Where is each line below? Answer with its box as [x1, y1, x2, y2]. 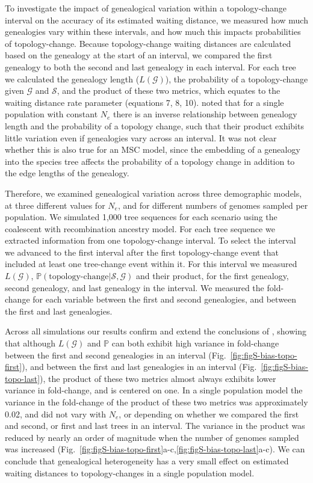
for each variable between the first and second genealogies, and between [33, 293, 297, 306]
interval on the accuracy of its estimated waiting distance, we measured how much [5, 13, 308, 26]
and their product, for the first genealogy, [135, 269, 289, 282]
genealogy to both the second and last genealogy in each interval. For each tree [5, 60, 296, 73]
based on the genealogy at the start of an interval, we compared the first [5, 49, 273, 61]
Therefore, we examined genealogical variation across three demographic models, [5, 186, 302, 199]
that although [5, 337, 56, 349]
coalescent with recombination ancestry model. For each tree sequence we [5, 222, 275, 235]
